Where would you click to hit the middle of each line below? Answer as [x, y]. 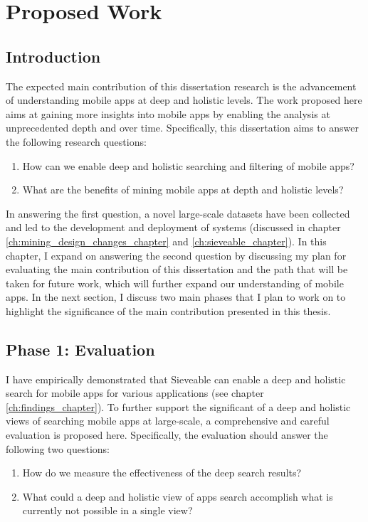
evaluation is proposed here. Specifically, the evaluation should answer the [167, 435]
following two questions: [58, 448]
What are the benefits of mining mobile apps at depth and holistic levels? [183, 190]
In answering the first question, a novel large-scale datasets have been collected [178, 213]
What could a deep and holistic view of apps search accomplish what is [178, 496]
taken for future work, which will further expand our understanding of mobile [175, 283]
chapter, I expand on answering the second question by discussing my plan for [176, 255]
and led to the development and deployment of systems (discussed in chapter [173, 227]
